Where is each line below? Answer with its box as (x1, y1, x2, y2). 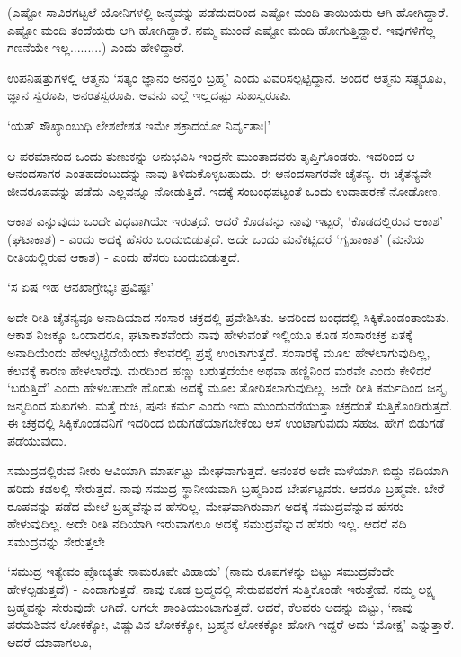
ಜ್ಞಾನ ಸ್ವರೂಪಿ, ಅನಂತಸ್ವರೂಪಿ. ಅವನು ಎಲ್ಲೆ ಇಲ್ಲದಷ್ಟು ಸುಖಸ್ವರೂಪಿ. (7, 85, 292, 104)
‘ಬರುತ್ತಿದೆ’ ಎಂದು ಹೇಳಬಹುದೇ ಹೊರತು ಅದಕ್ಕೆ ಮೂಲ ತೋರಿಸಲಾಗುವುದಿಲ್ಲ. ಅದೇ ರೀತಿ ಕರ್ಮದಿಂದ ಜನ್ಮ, (7, 378, 448, 397)
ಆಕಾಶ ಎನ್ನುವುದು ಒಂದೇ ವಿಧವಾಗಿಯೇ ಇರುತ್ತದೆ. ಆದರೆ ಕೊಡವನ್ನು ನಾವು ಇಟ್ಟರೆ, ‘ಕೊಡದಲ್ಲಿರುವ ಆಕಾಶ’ (7, 211, 443, 230)
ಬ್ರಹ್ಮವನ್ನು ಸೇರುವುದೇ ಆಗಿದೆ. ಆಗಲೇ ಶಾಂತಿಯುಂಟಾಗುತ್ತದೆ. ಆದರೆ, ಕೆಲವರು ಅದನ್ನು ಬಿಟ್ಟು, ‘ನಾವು (7, 597, 413, 616)
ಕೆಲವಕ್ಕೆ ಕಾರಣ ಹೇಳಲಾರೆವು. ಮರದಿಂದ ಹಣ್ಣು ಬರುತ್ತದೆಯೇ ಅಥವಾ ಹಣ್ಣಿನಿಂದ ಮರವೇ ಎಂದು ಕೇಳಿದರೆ (7, 360, 432, 379)
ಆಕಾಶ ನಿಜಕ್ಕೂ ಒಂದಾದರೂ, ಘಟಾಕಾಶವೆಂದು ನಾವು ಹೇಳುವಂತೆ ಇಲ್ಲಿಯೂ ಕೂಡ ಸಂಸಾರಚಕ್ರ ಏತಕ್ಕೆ (7, 325, 412, 344)
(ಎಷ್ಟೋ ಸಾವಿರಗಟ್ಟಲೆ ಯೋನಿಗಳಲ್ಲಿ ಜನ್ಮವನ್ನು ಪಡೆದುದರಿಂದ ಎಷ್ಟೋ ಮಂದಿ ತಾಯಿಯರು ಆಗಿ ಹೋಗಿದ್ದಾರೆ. (7, 3, 448, 21)
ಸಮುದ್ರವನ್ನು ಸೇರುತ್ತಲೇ (7, 531, 105, 550)
